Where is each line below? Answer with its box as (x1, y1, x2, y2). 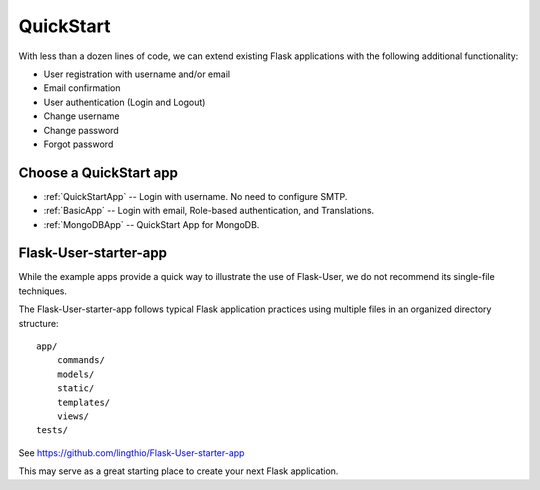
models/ (56, 368, 95, 380)
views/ (56, 411, 90, 422)
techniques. (18, 285, 67, 297)
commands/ (56, 355, 105, 366)
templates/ (56, 396, 111, 408)
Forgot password (43, 138, 114, 150)
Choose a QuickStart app (18, 164, 179, 181)
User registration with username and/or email (43, 68, 230, 80)
